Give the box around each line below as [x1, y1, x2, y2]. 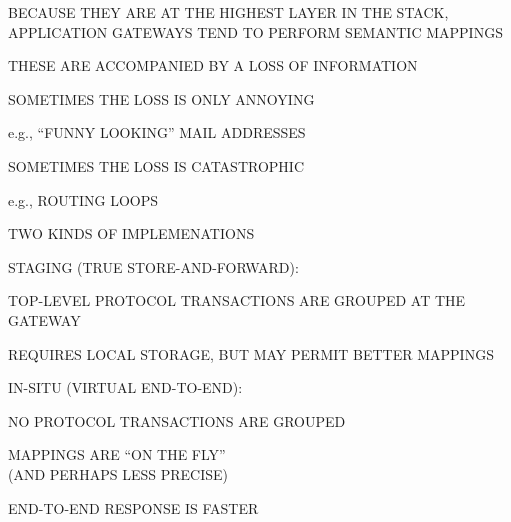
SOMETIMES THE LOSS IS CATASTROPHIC [8, 155, 304, 176]
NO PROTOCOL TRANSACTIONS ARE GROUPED [8, 410, 346, 431]
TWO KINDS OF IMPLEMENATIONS [8, 223, 255, 244]
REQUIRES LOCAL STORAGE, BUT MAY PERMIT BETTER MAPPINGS [8, 343, 494, 364]
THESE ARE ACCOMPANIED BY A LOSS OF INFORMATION [8, 55, 418, 76]
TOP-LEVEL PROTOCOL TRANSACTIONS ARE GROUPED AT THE [8, 290, 466, 311]
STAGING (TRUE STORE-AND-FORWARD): [8, 256, 299, 277]
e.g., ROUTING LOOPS [8, 189, 159, 210]
